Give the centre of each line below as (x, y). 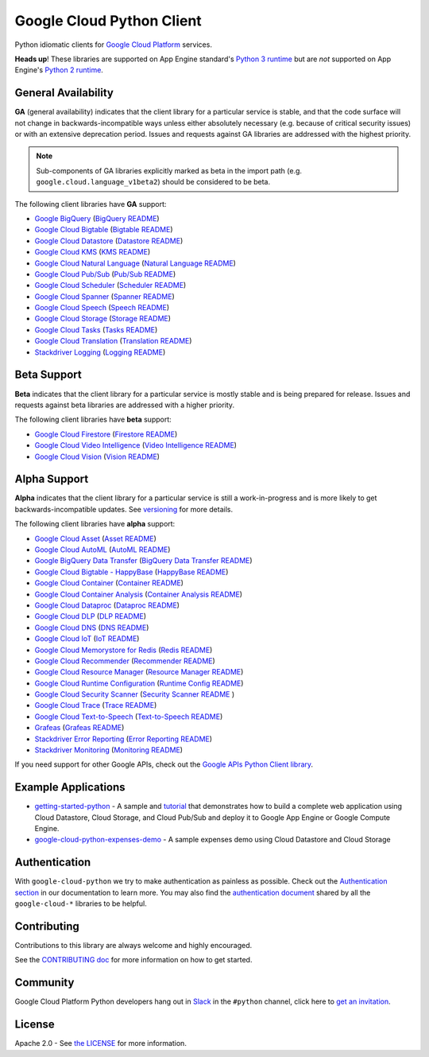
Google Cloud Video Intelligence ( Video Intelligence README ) (136, 445)
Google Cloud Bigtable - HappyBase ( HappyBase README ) (131, 572)
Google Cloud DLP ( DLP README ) (91, 616)
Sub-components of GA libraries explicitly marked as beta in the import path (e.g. (169, 170)
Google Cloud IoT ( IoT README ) (87, 639)
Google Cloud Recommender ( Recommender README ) (125, 661)
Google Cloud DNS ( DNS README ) (92, 628)
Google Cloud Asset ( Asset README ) (95, 538)
